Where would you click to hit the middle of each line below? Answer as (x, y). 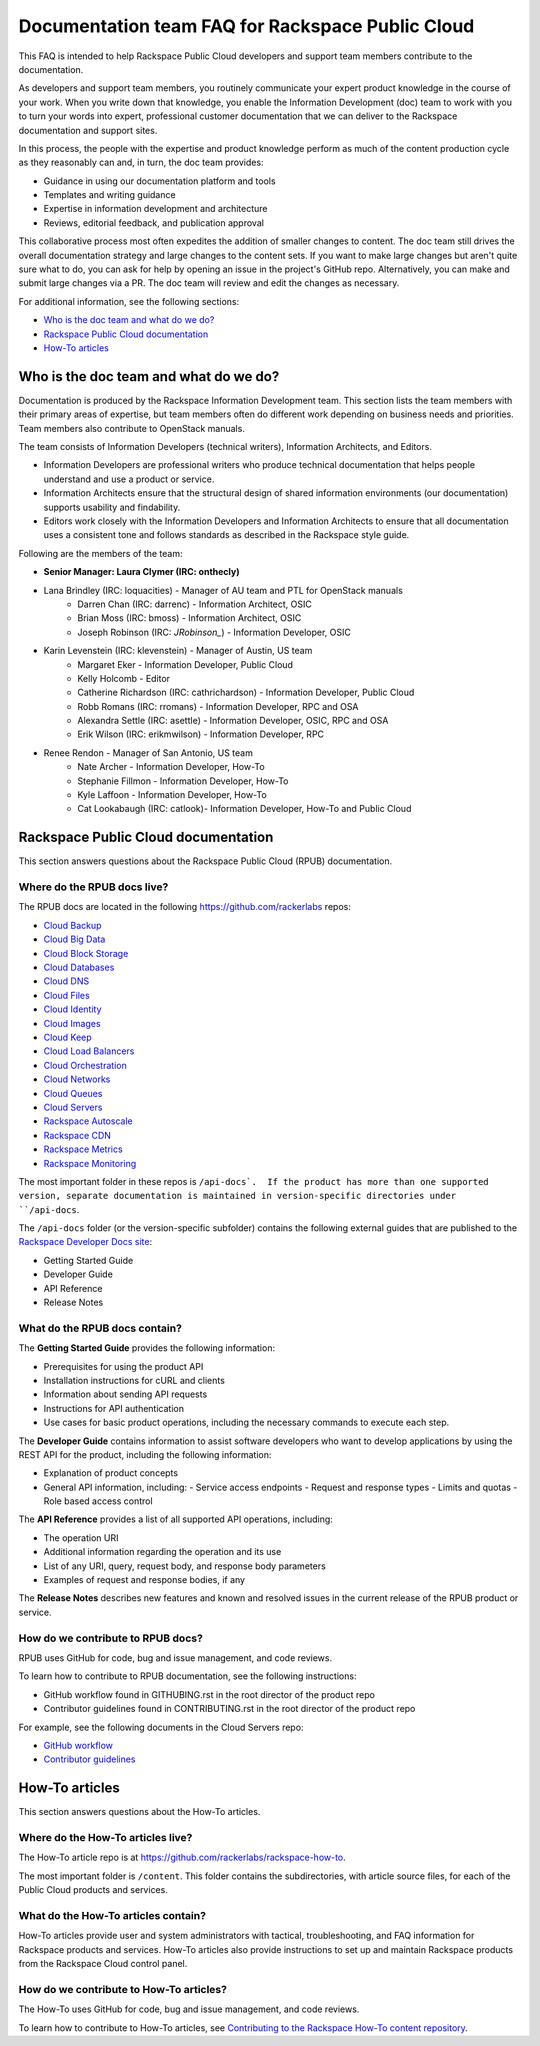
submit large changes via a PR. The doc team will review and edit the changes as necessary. (209, 283)
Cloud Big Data (74, 939)
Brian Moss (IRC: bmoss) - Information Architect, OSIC (189, 618)
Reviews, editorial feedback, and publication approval (154, 222)
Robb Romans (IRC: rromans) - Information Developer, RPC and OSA (218, 706)
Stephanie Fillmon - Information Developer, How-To (183, 781)
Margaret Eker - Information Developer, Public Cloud (185, 664)
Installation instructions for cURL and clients (134, 1380)
